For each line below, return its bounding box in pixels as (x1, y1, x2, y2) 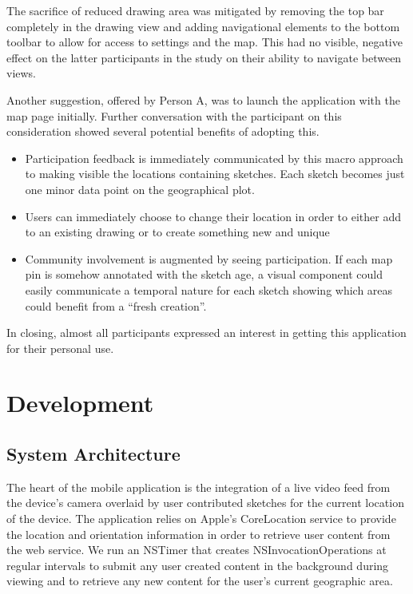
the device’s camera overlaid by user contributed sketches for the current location (6, 494, 404, 511)
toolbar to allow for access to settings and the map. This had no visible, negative (6, 34, 403, 50)
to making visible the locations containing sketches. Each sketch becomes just (25, 165, 405, 182)
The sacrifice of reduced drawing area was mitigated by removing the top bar (6, 2, 384, 18)
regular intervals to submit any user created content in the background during (6, 556, 389, 573)
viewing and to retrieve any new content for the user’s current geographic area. (6, 572, 393, 589)
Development (6, 386, 154, 419)
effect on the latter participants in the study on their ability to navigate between (6, 49, 402, 65)
